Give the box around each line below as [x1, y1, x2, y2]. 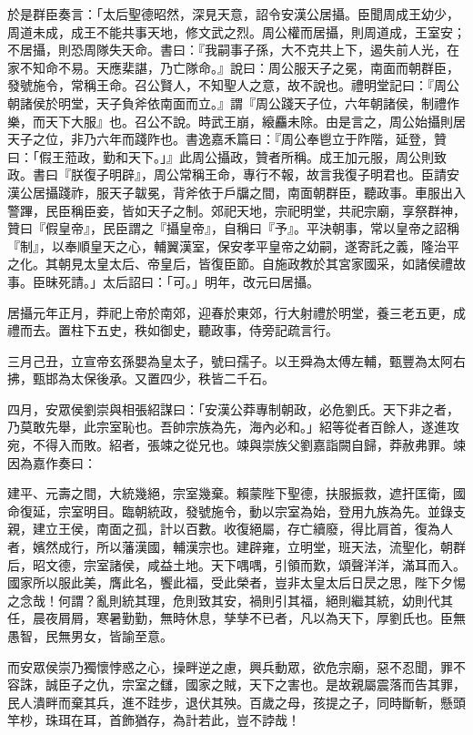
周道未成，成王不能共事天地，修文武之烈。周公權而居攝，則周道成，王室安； [7, 22, 466, 41]
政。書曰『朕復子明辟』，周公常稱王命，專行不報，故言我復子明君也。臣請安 [7, 165, 459, 184]
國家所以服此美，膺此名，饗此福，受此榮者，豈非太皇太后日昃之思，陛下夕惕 [7, 573, 466, 592]
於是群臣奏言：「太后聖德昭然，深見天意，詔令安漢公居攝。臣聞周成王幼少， [7, 5, 459, 23]
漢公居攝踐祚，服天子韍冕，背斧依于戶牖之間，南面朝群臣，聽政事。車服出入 [7, 182, 466, 201]
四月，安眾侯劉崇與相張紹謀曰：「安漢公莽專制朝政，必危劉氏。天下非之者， [7, 399, 459, 418]
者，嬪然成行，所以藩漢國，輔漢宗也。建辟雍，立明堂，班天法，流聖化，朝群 [7, 537, 466, 556]
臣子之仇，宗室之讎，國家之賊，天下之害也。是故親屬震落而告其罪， [57, 675, 466, 694]
